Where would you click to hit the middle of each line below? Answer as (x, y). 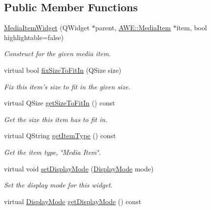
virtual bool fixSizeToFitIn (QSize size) (63, 70)
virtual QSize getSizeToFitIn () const (60, 103)
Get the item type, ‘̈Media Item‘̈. (53, 152)
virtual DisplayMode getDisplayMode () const (73, 201)
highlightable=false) (34, 37)
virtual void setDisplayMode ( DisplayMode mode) (79, 168)
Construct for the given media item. (58, 53)
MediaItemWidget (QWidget (47, 28)
